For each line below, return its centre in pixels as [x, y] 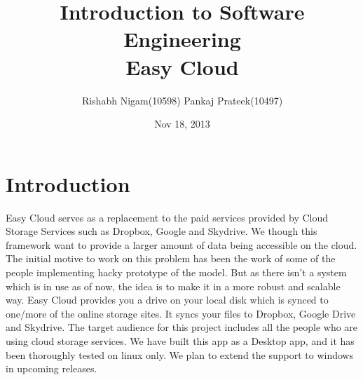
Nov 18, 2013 [182, 124]
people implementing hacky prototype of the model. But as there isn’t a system [176, 272]
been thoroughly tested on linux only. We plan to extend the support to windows [180, 354]
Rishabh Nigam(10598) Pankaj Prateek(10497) [182, 100]
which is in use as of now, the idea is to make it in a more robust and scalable [173, 286]
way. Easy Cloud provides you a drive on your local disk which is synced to [167, 300]
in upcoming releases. [52, 368]
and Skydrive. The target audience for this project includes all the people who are [182, 327]
